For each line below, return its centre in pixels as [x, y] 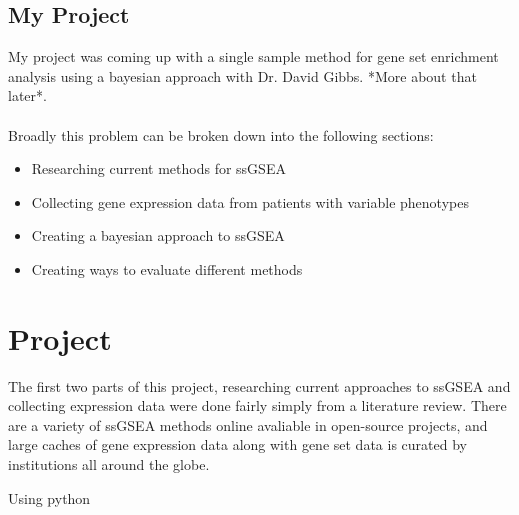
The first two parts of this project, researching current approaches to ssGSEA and [259, 385]
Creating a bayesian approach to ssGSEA [158, 235]
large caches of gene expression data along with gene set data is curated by [237, 444]
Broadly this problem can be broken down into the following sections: [221, 134]
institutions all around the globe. [109, 464]
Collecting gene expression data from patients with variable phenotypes [250, 201]
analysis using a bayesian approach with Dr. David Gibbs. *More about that [242, 75]
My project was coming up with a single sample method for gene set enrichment [253, 56]
